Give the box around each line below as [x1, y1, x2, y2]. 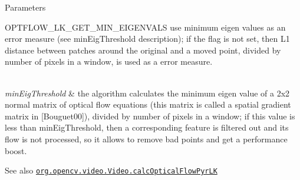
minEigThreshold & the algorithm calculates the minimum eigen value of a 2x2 [5, 86, 290, 99]
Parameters [5, 1, 46, 13]
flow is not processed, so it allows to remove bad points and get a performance [5, 132, 288, 145]
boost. [5, 144, 27, 156]
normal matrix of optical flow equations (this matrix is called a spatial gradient [5, 98, 291, 111]
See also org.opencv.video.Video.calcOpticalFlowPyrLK [5, 164, 217, 176]
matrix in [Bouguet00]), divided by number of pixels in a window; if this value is [5, 109, 295, 122]
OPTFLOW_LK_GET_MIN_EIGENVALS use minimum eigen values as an [5, 21, 286, 33]
